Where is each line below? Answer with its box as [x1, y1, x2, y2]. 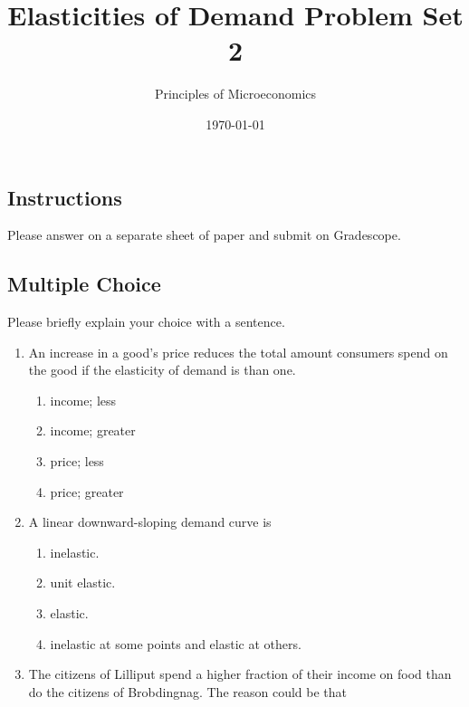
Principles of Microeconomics [154, 84, 317, 103]
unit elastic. [50, 573, 116, 592]
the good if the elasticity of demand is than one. [28, 360, 296, 379]
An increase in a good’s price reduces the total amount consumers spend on [28, 342, 448, 361]
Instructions [7, 183, 122, 211]
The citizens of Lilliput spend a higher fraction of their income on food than [28, 664, 452, 683]
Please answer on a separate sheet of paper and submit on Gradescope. [7, 225, 401, 244]
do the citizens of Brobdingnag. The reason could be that [28, 682, 348, 701]
